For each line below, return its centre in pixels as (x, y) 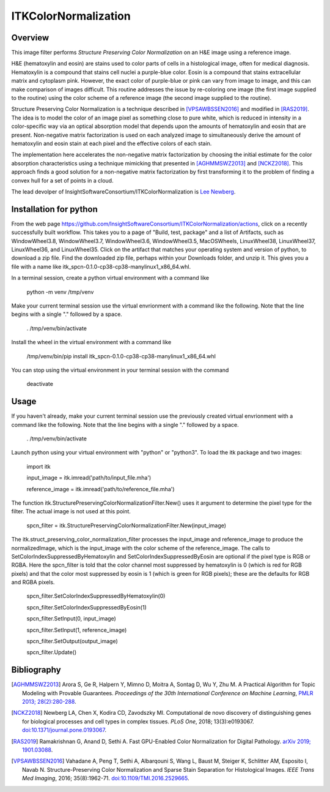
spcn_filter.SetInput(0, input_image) (71, 619)
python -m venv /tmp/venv (60, 292)
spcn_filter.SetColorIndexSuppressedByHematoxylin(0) (96, 596)
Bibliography (36, 670)
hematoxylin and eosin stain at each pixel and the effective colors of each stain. (112, 143)
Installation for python (54, 209)
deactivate (40, 384)
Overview (30, 38)
